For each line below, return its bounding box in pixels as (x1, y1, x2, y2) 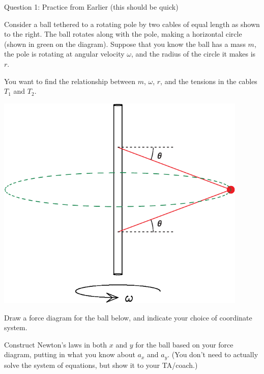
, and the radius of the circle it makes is (131, 48, 256, 59)
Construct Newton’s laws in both (4, 339, 107, 350)
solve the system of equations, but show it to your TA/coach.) (4, 359, 198, 370)
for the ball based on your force (135, 339, 233, 350)
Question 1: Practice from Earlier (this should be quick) (4, 2, 179, 12)
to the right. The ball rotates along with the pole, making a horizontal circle (4, 29, 242, 39)
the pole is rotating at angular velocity (4, 48, 125, 59)
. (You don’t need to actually (167, 349, 258, 360)
